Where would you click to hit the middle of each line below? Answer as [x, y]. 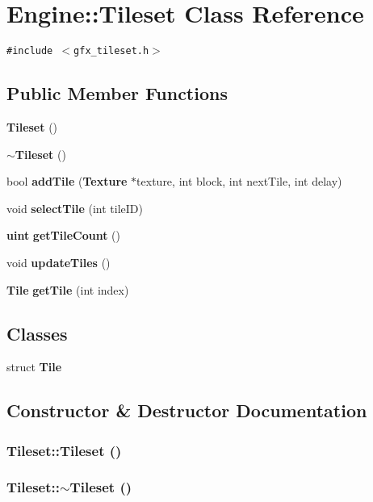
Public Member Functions [117, 93]
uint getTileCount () [63, 235]
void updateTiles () [59, 262]
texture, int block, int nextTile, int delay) [239, 181]
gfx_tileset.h [111, 51]
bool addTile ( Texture [67, 181]
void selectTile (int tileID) [75, 208]
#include [30, 51]
